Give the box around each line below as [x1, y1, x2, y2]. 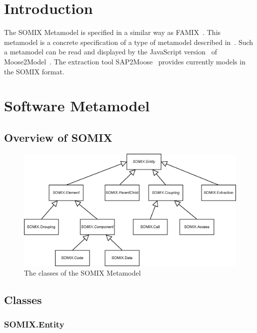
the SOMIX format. [4, 66, 64, 76]
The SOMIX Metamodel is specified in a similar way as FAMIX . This [4, 27, 221, 37]
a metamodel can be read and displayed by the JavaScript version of [4, 46, 217, 57]
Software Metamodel [4, 95, 150, 116]
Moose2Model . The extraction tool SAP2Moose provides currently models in [4, 56, 245, 66]
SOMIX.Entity [4, 318, 64, 331]
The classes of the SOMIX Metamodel [24, 268, 141, 278]
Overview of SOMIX [4, 129, 112, 145]
